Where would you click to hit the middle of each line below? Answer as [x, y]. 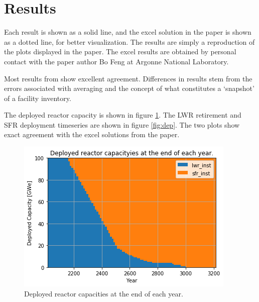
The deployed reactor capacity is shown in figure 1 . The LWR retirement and [123, 115]
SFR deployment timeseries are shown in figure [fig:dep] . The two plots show [122, 124]
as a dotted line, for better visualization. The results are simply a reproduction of [129, 41]
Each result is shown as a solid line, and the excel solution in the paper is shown [128, 32]
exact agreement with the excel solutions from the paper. [92, 134]
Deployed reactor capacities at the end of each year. [104, 293]
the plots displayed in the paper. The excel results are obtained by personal [120, 52]
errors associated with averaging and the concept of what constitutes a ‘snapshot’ [129, 88]
